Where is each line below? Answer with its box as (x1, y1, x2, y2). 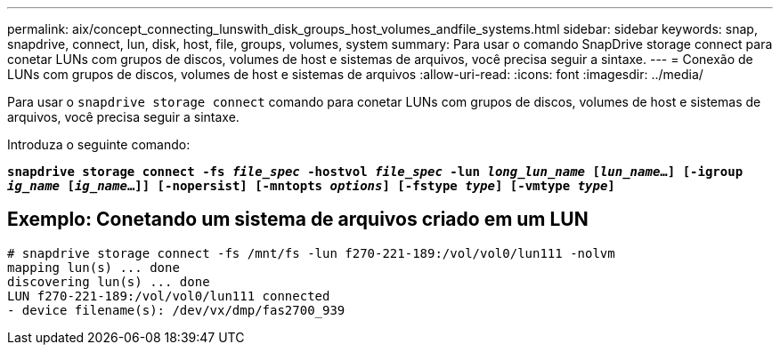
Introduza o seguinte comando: (7, 137, 191, 152)
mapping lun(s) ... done (7, 260, 180, 275)
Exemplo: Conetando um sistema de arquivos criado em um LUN (7, 208, 589, 231)
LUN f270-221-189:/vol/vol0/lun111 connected (7, 288, 330, 303)
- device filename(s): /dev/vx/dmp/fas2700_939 (7, 302, 345, 317)
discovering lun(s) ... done (7, 274, 210, 289)
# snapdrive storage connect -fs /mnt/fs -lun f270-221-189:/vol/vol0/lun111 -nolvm (7, 245, 615, 260)
